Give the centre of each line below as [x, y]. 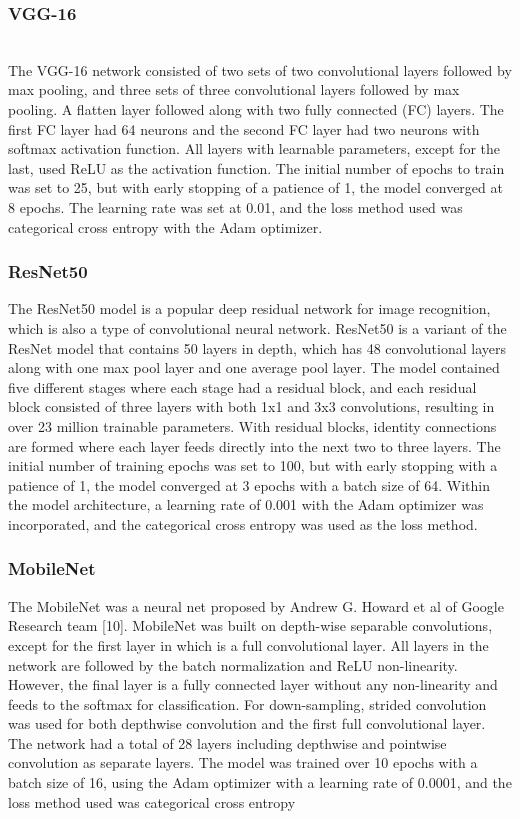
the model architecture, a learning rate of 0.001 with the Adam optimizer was [246, 504]
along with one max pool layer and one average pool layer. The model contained [254, 367]
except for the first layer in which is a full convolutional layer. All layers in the [248, 644]
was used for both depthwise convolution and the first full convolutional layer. [247, 723]
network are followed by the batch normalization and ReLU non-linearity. [233, 664]
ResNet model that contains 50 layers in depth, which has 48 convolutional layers [257, 347]
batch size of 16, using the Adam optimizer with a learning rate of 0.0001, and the [260, 782]
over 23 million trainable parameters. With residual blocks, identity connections [252, 425]
